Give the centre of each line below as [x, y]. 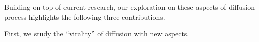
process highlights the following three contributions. [85, 16]
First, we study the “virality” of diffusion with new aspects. [97, 34]
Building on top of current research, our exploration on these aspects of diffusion [129, 7]
